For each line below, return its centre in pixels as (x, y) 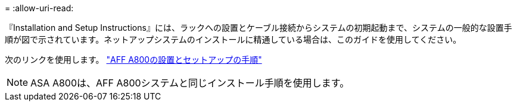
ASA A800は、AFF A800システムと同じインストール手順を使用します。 (190, 83)
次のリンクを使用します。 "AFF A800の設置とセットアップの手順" (133, 60)
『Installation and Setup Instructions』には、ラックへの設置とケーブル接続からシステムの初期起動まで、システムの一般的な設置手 (258, 28)
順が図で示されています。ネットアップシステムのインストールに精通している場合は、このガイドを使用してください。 (233, 39)
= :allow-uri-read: (39, 8)
